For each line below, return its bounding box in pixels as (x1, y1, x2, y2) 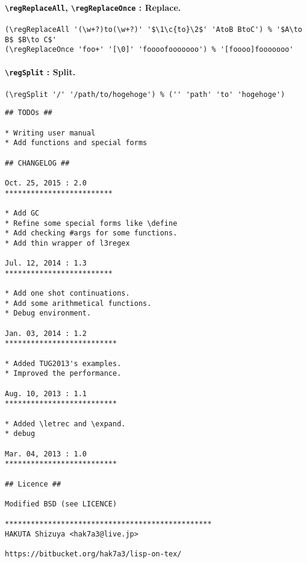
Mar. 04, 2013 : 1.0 (5, 449, 87, 458)
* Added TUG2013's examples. (5, 359, 122, 368)
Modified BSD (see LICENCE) (5, 499, 117, 508)
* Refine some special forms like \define (5, 219, 178, 228)
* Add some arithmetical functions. (5, 299, 152, 308)
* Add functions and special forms (5, 138, 147, 148)
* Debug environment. (5, 309, 91, 318)
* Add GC (5, 208, 40, 217)
